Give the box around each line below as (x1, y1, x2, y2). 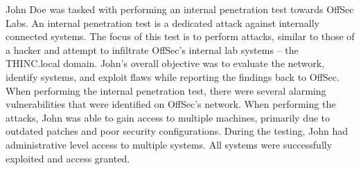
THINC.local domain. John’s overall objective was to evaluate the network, (6, 56, 325, 70)
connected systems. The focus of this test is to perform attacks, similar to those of (6, 29, 355, 44)
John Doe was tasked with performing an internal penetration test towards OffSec (6, 2, 354, 16)
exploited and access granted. (6, 151, 130, 165)
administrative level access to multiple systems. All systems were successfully (6, 137, 333, 151)
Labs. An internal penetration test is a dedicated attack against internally (6, 15, 319, 30)
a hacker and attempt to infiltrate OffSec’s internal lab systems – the (6, 42, 299, 57)
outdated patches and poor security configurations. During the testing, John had (6, 124, 349, 138)
